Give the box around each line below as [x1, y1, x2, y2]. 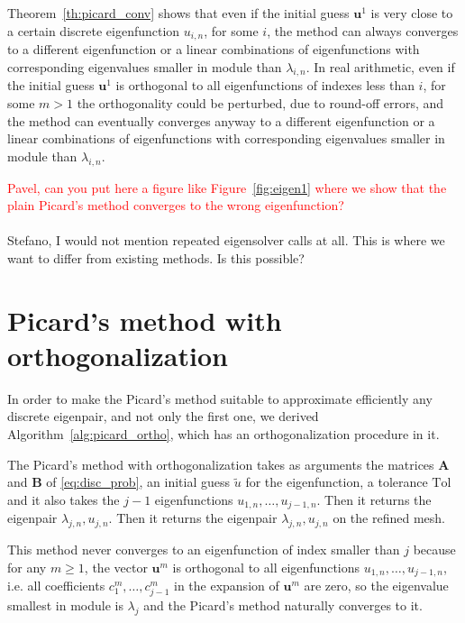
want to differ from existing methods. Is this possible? [7, 248, 305, 267]
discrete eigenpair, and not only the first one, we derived [7, 407, 319, 426]
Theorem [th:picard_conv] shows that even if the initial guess [7, 4, 350, 22]
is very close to [370, 4, 453, 22]
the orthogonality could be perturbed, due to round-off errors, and [77, 94, 444, 113]
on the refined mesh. [333, 508, 445, 527]
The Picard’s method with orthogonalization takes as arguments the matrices [7, 454, 434, 473]
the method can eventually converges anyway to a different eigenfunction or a [7, 111, 435, 130]
